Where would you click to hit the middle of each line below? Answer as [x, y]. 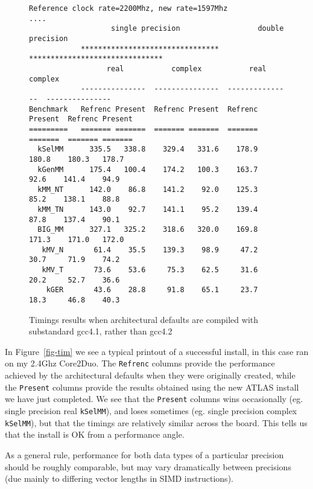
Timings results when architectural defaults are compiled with [144, 319]
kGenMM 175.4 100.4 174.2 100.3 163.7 [148, 169]
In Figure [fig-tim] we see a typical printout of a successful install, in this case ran [157, 351]
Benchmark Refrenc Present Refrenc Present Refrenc [144, 109]
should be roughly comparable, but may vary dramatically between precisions [148, 466]
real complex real [186, 69]
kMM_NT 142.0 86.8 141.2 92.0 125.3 [148, 189]
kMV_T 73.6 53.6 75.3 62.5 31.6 [150, 270]
